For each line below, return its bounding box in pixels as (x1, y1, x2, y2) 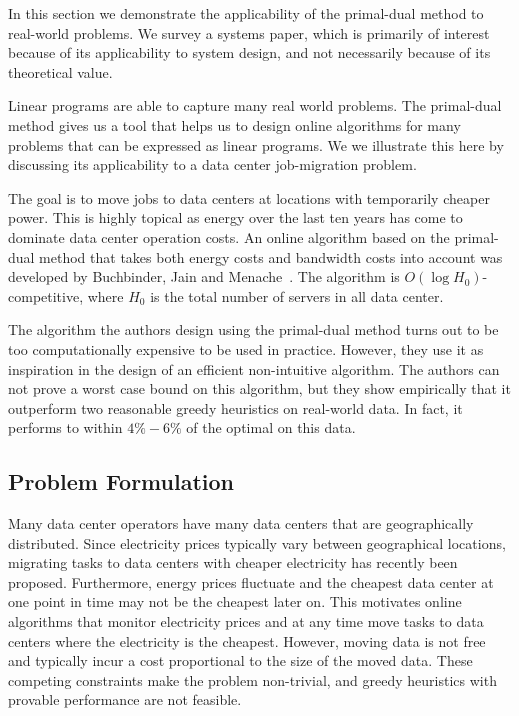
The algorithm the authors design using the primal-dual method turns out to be (8, 319, 499, 340)
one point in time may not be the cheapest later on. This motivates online (8, 591, 462, 612)
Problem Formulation (8, 466, 234, 497)
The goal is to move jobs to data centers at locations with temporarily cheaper (8, 187, 490, 208)
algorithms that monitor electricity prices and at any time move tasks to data (8, 611, 484, 632)
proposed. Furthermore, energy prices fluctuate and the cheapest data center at (8, 571, 494, 592)
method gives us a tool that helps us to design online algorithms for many (8, 114, 461, 135)
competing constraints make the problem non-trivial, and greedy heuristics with (8, 669, 497, 690)
